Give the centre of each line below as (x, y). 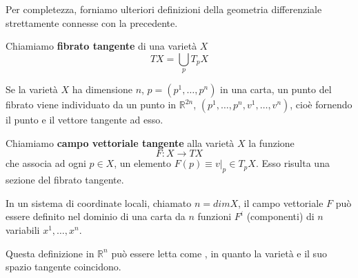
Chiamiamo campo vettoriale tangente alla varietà (120, 142)
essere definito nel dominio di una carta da (96, 216)
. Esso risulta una (292, 163)
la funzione (271, 142)
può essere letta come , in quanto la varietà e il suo (219, 253)
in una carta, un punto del (276, 89)
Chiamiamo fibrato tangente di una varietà (101, 46)
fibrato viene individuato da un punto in (91, 105)
